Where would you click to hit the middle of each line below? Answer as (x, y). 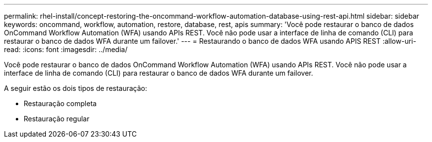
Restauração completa (60, 103)
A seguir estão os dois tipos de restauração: (76, 88)
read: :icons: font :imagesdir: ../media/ (66, 49)
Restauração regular (57, 119)
